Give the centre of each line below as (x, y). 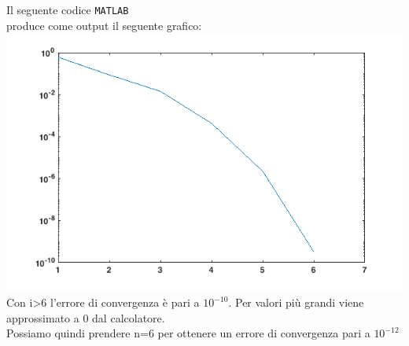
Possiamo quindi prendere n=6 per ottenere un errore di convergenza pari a (188, 333)
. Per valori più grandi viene (296, 302)
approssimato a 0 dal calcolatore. (86, 317)
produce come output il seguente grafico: (104, 25)
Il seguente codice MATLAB (68, 9)
